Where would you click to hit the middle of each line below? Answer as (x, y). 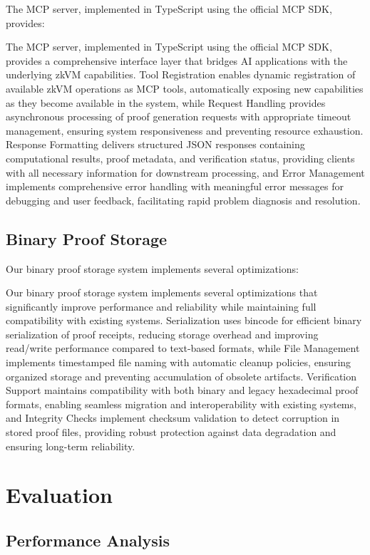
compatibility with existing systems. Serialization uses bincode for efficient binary (184, 320)
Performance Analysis (88, 540)
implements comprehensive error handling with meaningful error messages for (175, 186)
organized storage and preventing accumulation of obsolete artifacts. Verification (181, 376)
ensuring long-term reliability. (71, 446)
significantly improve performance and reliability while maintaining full (161, 306)
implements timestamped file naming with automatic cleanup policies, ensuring (179, 362)
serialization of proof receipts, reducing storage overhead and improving (162, 334)
